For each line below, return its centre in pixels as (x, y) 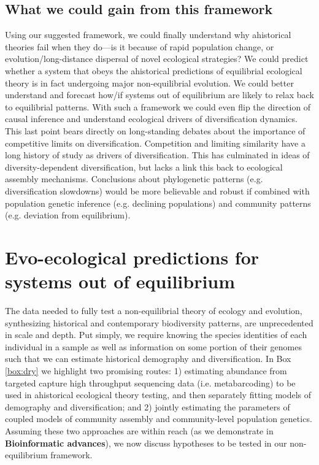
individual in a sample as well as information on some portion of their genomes (153, 346)
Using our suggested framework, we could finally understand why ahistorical (148, 35)
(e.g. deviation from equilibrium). (68, 215)
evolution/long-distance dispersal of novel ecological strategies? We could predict (157, 59)
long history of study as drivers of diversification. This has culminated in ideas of (157, 155)
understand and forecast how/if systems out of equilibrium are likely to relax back (159, 95)
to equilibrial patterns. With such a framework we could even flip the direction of (158, 106)
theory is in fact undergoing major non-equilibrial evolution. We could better (149, 83)
